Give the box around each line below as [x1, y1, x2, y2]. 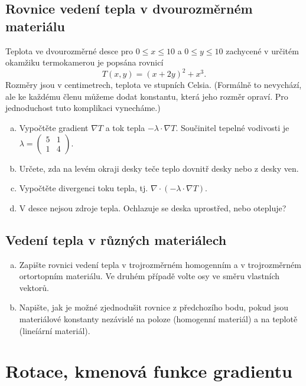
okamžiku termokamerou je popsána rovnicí [5, 56, 164, 68]
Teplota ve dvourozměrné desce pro [5, 44, 134, 57]
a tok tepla [105, 122, 145, 134]
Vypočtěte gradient [19, 122, 89, 134]
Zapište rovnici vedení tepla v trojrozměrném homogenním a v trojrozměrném [19, 258, 301, 270]
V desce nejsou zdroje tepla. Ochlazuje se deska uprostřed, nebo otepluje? [19, 201, 287, 214]
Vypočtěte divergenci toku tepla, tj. [19, 182, 148, 194]
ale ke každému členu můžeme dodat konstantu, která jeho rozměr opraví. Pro [5, 90, 288, 102]
